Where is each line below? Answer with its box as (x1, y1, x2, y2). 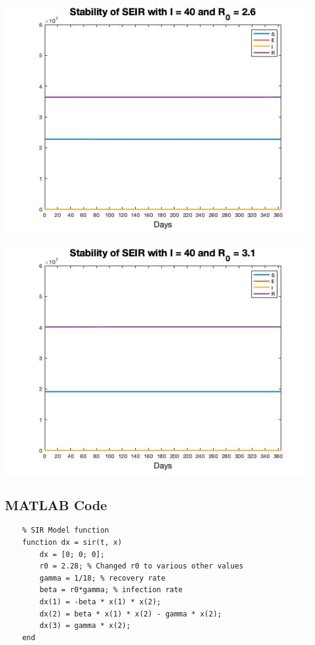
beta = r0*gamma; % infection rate (39, 585, 183, 595)
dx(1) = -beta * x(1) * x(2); (39, 597, 161, 606)
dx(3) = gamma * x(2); (39, 621, 131, 630)
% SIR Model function (22, 526, 109, 535)
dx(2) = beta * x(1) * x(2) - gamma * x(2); (39, 609, 222, 618)
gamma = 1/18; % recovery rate (39, 573, 165, 582)
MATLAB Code (5, 495, 107, 514)
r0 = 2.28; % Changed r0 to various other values (39, 562, 244, 571)
